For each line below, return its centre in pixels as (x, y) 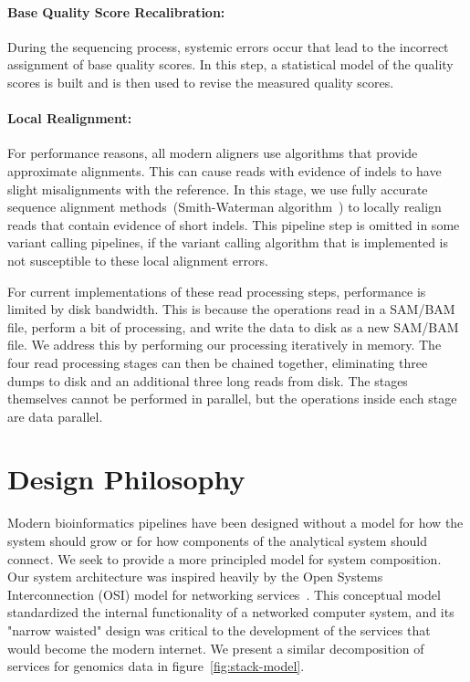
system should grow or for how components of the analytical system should (217, 540)
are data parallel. (55, 416)
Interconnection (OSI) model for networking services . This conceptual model (224, 594)
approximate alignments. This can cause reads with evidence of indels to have (225, 170)
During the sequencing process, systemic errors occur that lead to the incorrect (228, 46)
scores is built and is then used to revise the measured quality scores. (201, 82)
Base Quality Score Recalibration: (116, 11)
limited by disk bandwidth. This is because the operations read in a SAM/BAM (231, 309)
